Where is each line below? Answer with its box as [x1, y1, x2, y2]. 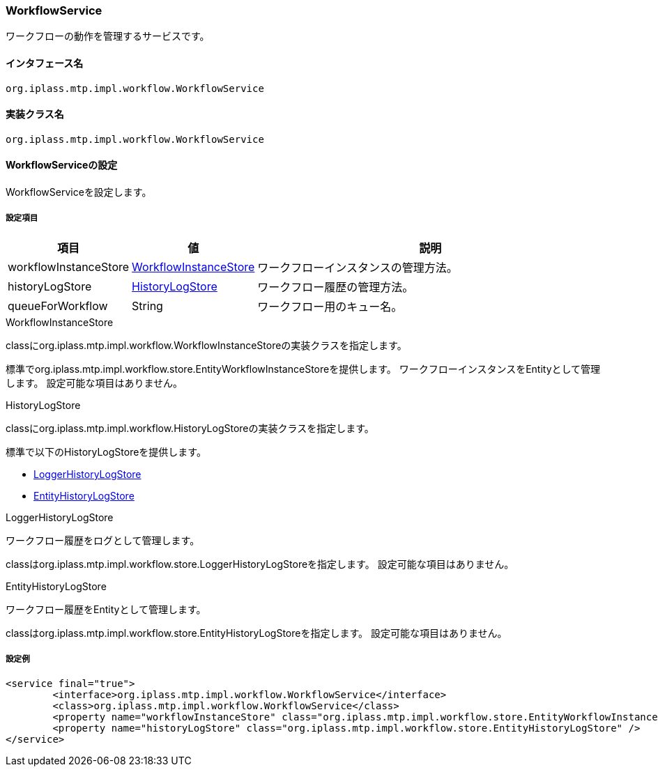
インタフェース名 [6, 56, 84, 69]
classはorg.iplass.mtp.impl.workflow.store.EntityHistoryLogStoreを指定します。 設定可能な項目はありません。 [6, 626, 507, 639]
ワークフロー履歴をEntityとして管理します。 [6, 603, 206, 615]
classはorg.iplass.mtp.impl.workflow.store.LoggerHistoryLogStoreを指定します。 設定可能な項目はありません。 [6, 557, 514, 570]
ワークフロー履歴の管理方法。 [257, 279, 414, 294]
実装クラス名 [6, 108, 64, 121]
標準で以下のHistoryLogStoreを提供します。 [6, 445, 206, 458]
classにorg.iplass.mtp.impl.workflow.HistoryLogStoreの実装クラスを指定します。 [6, 422, 374, 434]
